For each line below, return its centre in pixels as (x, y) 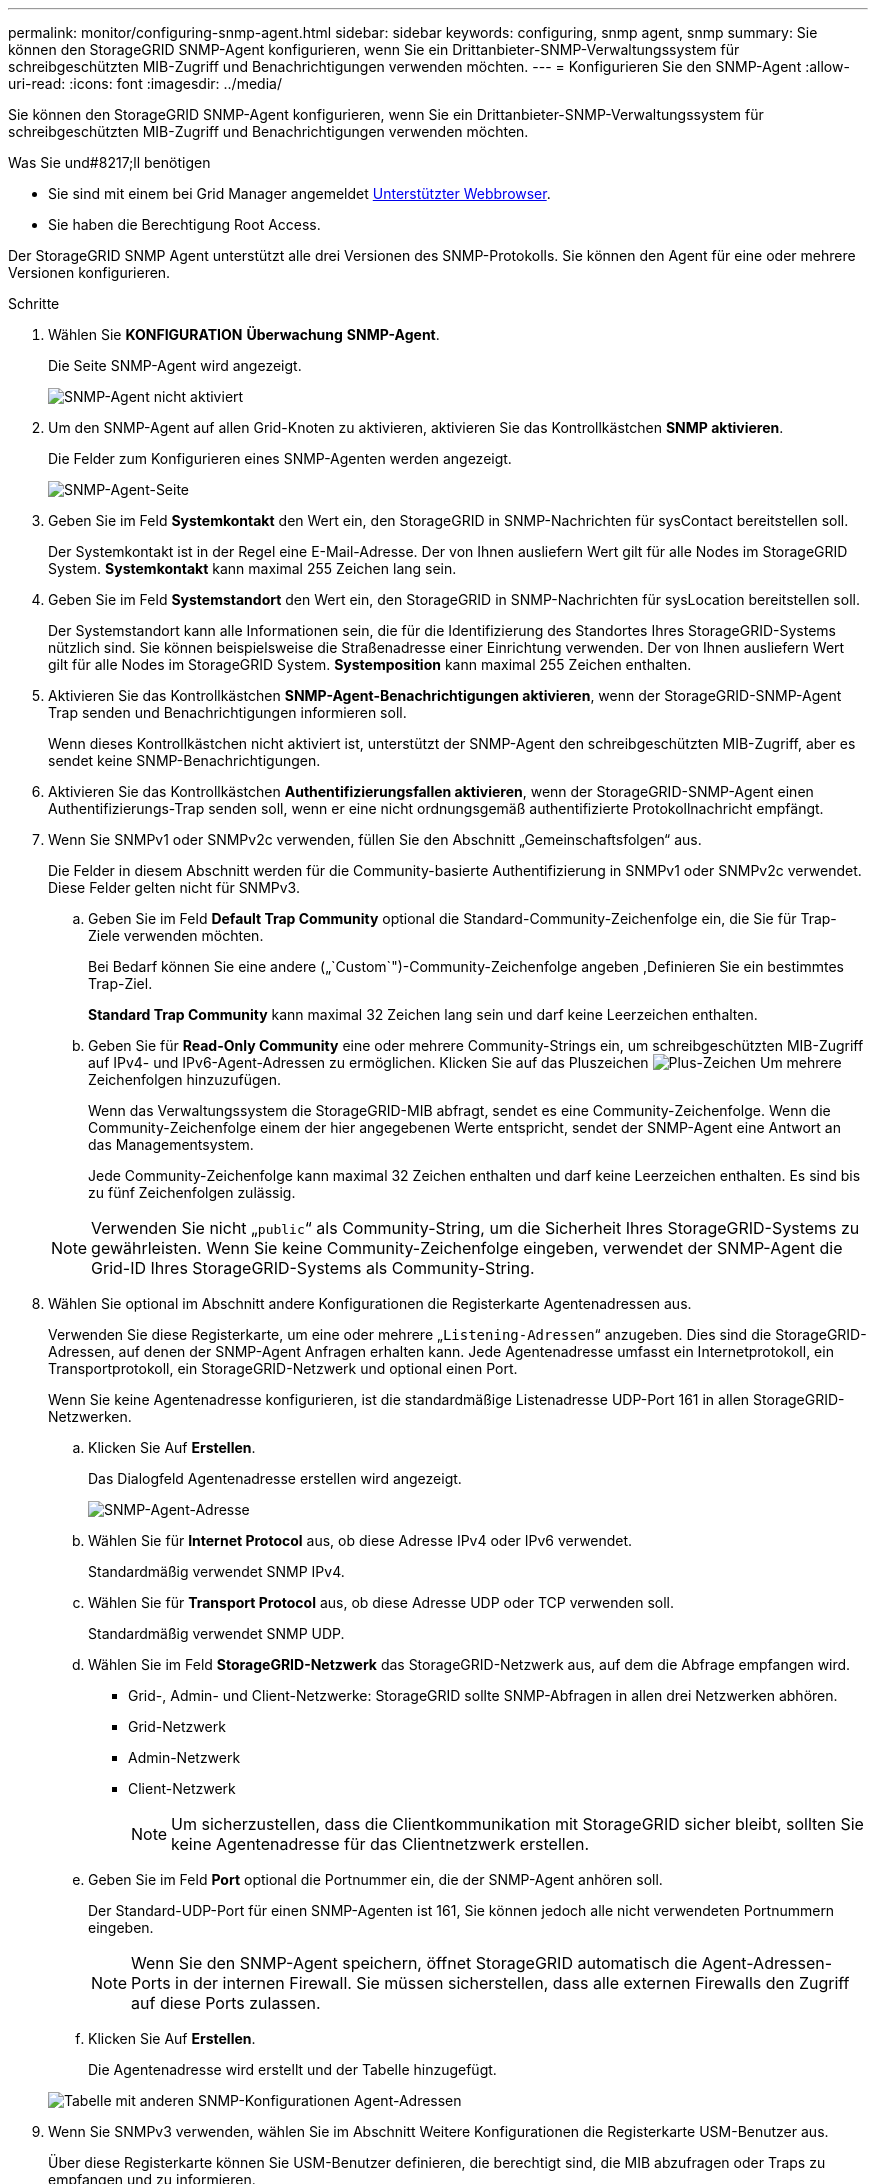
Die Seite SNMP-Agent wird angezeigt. (175, 365)
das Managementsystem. (171, 1144)
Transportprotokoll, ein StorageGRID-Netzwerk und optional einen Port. (283, 1368)
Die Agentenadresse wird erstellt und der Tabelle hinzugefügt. (292, 2069)
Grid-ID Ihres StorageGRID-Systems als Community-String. (313, 1268)
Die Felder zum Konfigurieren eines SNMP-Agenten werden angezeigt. (280, 458)
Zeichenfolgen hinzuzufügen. (185, 1079)
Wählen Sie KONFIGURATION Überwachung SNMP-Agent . (244, 334)
